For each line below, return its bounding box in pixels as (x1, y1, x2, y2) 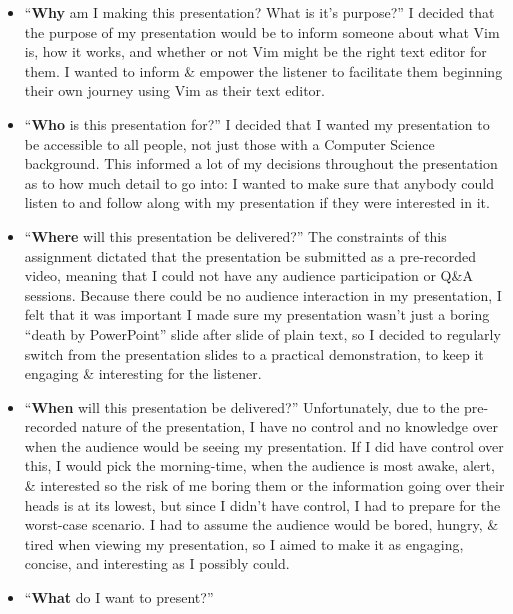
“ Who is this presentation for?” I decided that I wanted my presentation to (24, 113, 490, 134)
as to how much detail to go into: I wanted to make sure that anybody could (24, 172, 494, 193)
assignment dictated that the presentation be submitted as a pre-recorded (24, 245, 477, 266)
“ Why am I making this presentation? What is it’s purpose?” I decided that (24, 2, 495, 22)
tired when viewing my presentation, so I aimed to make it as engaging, (24, 533, 464, 554)
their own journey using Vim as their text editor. (24, 80, 325, 101)
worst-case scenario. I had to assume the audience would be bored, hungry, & (24, 514, 499, 535)
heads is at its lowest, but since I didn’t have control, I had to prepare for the (24, 494, 501, 515)
